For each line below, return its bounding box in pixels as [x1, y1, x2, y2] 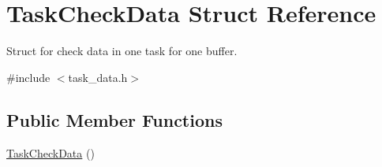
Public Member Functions [6, 107, 223, 132]
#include [6, 69, 51, 85]
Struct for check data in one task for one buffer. [6, 43, 238, 59]
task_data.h [68, 69, 128, 85]
